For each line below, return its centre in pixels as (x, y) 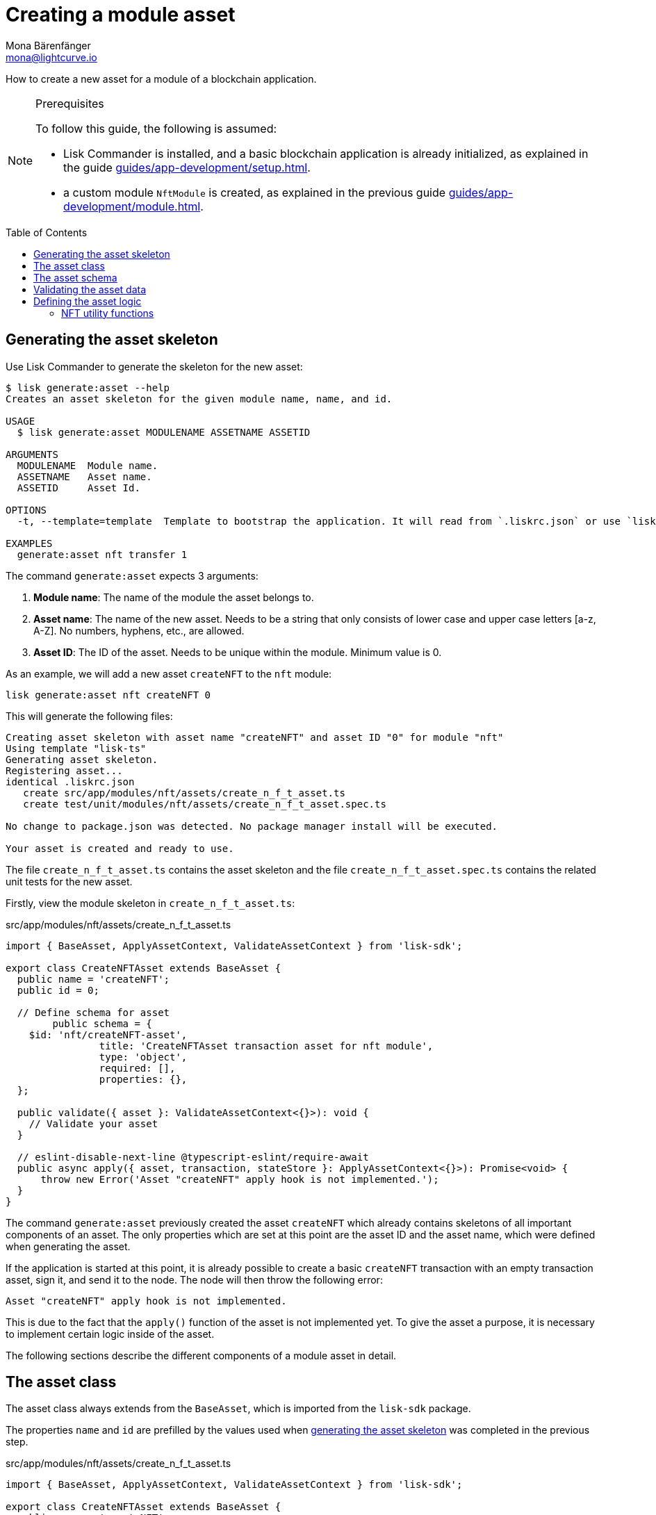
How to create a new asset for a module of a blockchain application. (161, 79)
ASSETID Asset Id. (79, 488)
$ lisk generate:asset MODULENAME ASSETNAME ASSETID (164, 432)
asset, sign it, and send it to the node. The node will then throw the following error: (194, 1279)
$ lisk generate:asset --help (88, 387)
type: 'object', (143, 1057)
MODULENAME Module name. (88, 465)
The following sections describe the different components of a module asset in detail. (201, 1355)
